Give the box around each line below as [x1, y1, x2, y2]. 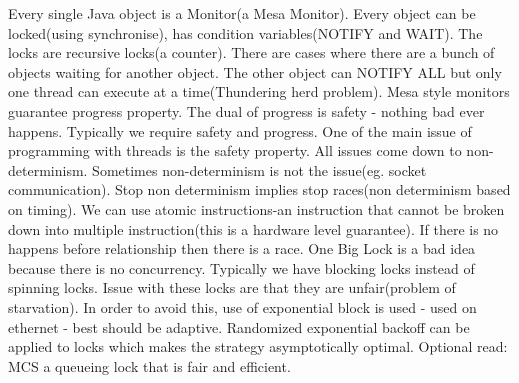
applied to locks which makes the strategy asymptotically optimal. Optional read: [8, 336, 508, 357]
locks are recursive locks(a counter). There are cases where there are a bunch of [8, 42, 495, 63]
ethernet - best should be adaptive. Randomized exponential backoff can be [8, 316, 470, 337]
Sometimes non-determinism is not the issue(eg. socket [92, 159, 427, 180]
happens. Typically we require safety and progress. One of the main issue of [8, 120, 472, 141]
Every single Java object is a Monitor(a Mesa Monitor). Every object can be [8, 3, 476, 23]
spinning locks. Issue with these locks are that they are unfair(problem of [8, 277, 456, 298]
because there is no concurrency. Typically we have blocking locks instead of [8, 257, 475, 278]
